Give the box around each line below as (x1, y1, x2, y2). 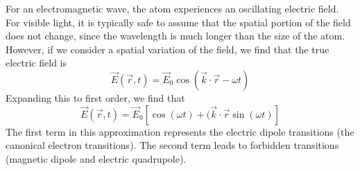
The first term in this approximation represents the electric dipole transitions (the (6, 124, 354, 138)
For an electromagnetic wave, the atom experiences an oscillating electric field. (6, 1, 339, 15)
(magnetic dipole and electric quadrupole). (6, 151, 187, 165)
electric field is (6, 55, 67, 70)
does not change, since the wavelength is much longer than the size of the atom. (6, 28, 345, 43)
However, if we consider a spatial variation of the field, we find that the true (6, 42, 329, 56)
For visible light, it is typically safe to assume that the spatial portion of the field (6, 15, 351, 29)
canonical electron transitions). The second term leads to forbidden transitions (6, 138, 339, 152)
